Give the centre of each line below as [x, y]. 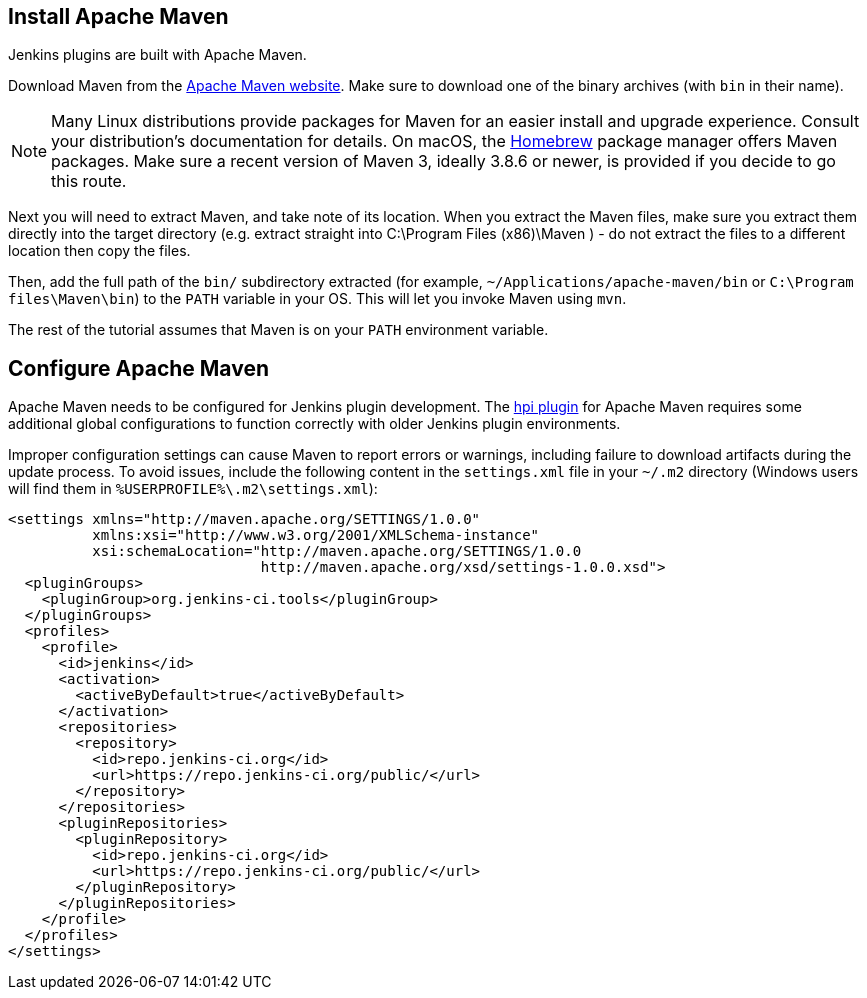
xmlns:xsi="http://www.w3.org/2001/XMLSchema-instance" [316, 535]
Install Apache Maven [118, 16]
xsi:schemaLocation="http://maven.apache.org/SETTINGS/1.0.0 [337, 551]
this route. [89, 181]
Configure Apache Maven [138, 368]
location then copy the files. [99, 251]
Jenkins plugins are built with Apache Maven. [157, 55]
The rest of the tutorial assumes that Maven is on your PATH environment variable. [278, 330]
